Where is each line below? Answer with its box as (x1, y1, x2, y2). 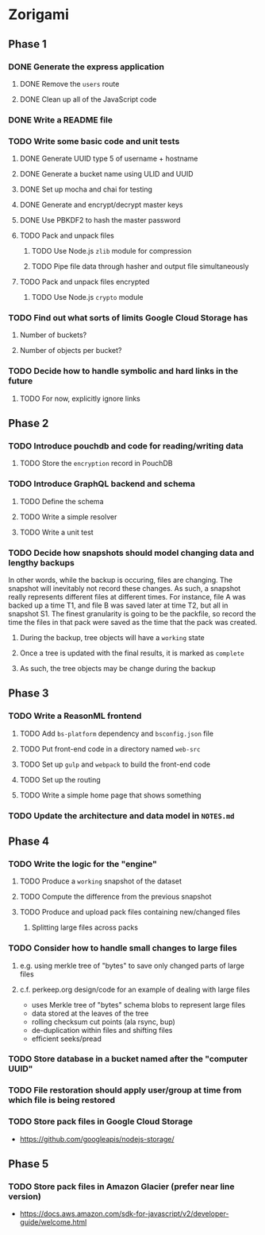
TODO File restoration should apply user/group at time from (8, 1085, 242, 1096)
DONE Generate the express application (8, 61, 165, 72)
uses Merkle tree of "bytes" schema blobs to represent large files (31, 1000, 246, 1009)
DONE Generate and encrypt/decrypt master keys (19, 200, 183, 210)
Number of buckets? (19, 330, 87, 340)
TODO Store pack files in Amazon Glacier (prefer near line (8, 1181, 235, 1192)
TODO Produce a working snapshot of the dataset (19, 876, 182, 886)
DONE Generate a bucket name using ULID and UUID (19, 169, 194, 179)
